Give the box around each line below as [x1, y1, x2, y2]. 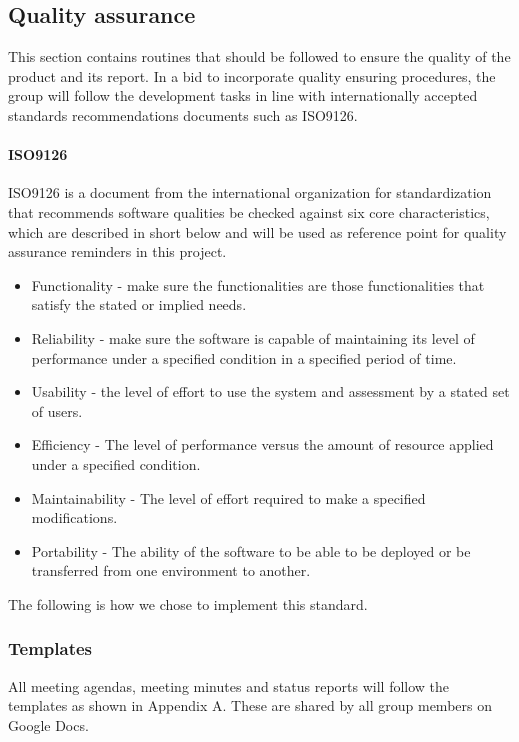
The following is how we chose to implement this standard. [8, 593, 368, 614]
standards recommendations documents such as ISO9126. [8, 104, 358, 125]
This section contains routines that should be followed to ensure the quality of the [8, 46, 511, 67]
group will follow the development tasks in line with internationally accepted [8, 85, 478, 106]
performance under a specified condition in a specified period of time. [31, 347, 457, 368]
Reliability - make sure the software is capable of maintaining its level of [31, 327, 475, 348]
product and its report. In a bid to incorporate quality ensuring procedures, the [8, 65, 496, 86]
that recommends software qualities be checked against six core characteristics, [8, 201, 490, 222]
